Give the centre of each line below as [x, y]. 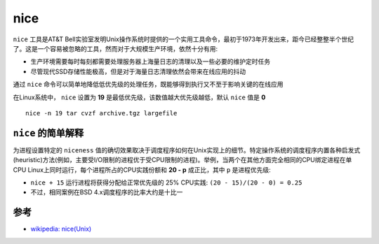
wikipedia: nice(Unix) [61, 229]
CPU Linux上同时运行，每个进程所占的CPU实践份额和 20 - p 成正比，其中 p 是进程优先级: [142, 170]
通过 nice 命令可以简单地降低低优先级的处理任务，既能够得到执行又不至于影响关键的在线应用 [148, 85]
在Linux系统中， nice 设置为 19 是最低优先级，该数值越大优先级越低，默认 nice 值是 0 [139, 97]
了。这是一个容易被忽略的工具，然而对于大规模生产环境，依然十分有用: [115, 48]
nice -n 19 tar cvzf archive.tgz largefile [101, 113]
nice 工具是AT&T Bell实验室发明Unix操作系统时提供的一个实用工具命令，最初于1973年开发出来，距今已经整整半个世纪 [184, 39]
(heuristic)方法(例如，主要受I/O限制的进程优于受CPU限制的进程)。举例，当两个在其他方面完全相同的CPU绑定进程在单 [182, 160]
